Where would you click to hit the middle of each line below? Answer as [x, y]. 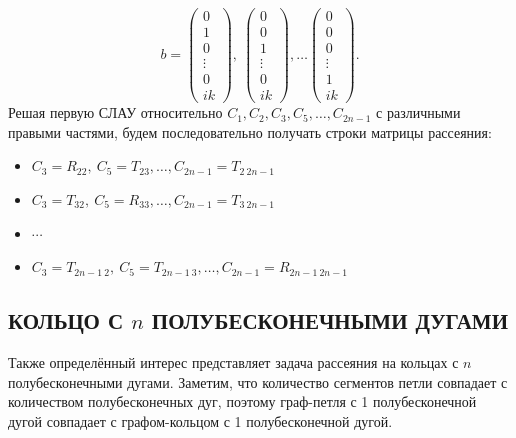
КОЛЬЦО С [66, 320]
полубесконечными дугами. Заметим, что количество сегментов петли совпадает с [258, 381]
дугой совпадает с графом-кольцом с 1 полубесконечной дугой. [200, 420]
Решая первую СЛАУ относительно [115, 112]
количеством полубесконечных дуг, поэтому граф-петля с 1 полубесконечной [242, 401]
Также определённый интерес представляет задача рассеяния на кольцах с [233, 362]
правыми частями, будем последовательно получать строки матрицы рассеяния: [250, 131]
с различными [418, 112]
